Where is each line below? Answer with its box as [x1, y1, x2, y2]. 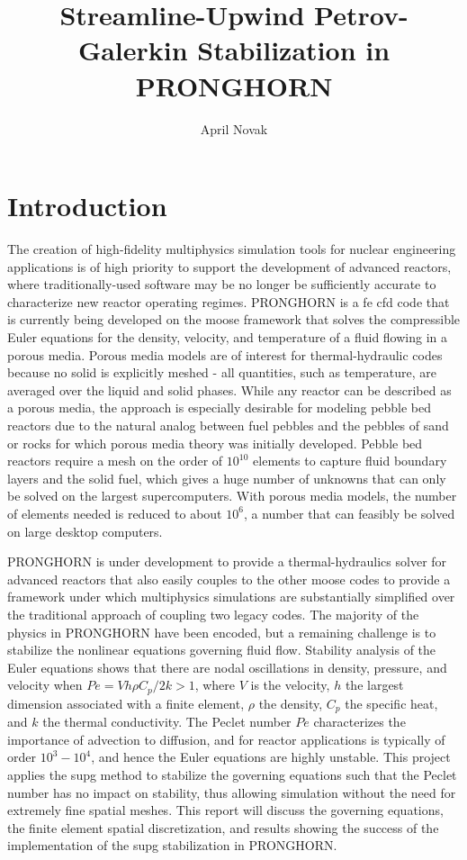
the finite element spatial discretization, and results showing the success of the [7, 818, 439, 837]
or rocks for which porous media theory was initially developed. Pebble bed [7, 433, 423, 452]
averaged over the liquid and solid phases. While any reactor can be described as [7, 380, 452, 399]
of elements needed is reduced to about [7, 503, 222, 522]
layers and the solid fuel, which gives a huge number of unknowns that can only [7, 468, 446, 487]
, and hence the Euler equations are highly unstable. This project [91, 747, 451, 766]
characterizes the [313, 712, 406, 731]
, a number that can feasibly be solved [243, 503, 455, 522]
